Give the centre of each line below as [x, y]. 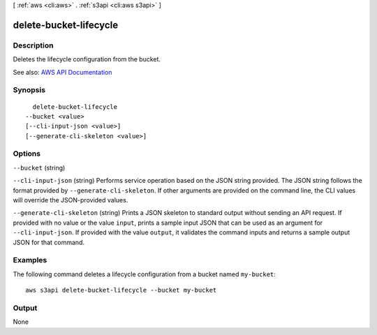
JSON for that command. [49, 242]
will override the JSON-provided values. [71, 200]
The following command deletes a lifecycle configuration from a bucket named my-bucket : [144, 274]
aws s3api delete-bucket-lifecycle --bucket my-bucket [121, 290]
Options [27, 154]
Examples [30, 260]
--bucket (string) [39, 167]
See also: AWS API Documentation [62, 72]
